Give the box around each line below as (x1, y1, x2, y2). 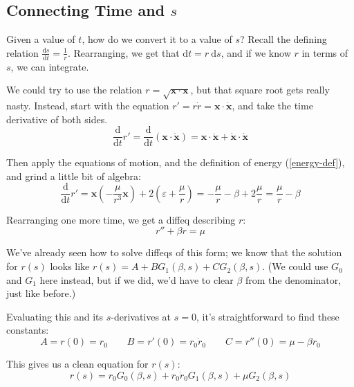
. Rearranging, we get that (68, 45, 180, 60)
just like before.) (6, 286, 76, 300)
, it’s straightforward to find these (196, 309, 339, 323)
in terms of (301, 45, 348, 60)
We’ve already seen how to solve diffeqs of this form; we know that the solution (6, 245, 342, 260)
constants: (6, 323, 49, 337)
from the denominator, (245, 272, 342, 287)
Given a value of (6, 32, 75, 46)
